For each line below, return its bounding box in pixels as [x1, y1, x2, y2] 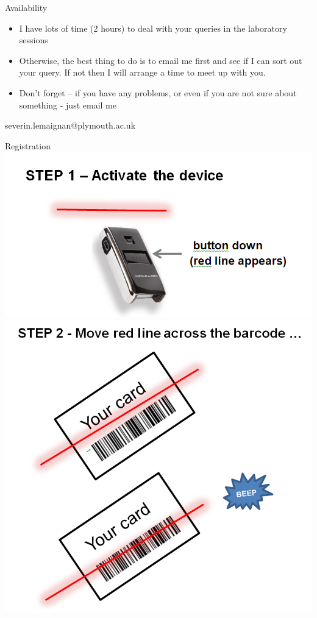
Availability [5, 1, 48, 13]
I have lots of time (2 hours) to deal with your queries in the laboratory [19, 21, 287, 34]
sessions [19, 34, 48, 46]
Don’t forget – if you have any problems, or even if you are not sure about [19, 86, 297, 99]
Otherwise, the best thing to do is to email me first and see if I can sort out [19, 54, 302, 66]
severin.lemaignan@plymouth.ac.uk [5, 119, 136, 132]
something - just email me [19, 98, 116, 111]
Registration [5, 139, 51, 152]
